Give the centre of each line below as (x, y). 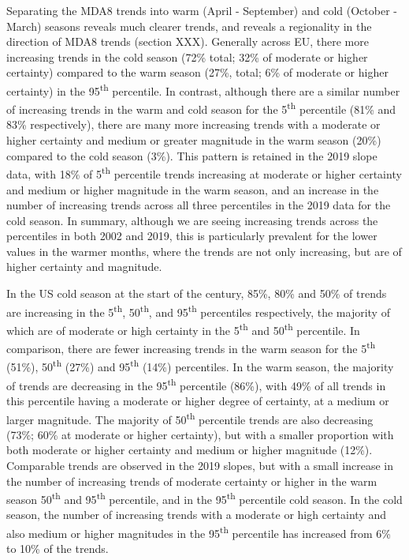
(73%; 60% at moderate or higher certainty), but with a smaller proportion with (200, 434)
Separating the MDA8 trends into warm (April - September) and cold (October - (202, 10)
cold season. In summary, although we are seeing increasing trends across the (192, 220)
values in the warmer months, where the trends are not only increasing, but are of (204, 251)
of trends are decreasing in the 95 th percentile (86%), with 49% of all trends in (196, 384)
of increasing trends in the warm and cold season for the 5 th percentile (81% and (201, 108)
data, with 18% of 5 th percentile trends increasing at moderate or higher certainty (204, 173)
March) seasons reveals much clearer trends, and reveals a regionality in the (189, 26)
